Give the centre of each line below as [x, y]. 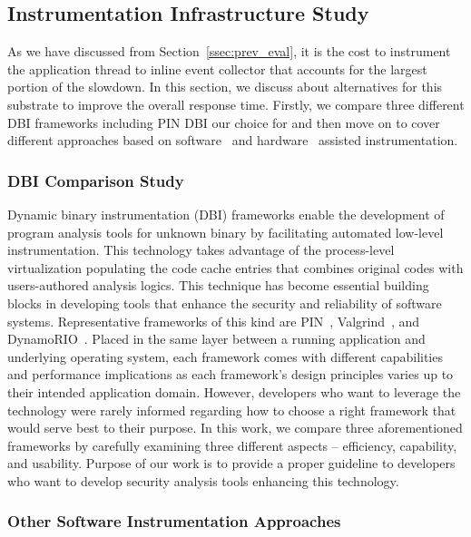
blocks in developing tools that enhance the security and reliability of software [225, 303]
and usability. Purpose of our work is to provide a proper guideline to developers [231, 463]
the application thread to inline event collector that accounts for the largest [217, 68]
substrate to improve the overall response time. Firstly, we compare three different [236, 104]
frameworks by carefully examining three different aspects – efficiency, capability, [232, 445]
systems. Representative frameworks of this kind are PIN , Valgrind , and [214, 321]
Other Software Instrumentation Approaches [174, 521]
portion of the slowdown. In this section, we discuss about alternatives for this [225, 87]
